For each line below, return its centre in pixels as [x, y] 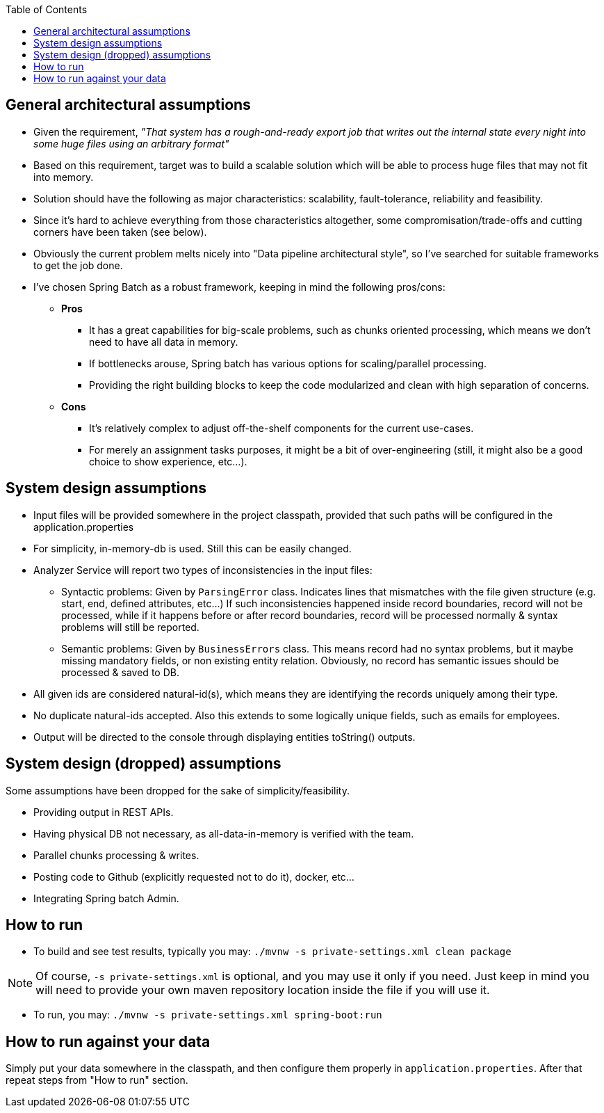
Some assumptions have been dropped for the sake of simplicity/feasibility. [178, 790]
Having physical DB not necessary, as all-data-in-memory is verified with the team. [224, 833]
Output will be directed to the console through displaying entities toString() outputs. [225, 737]
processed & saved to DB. [120, 672]
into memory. [64, 177]
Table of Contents [47, 9]
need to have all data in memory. [164, 342]
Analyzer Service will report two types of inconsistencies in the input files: [203, 570]
